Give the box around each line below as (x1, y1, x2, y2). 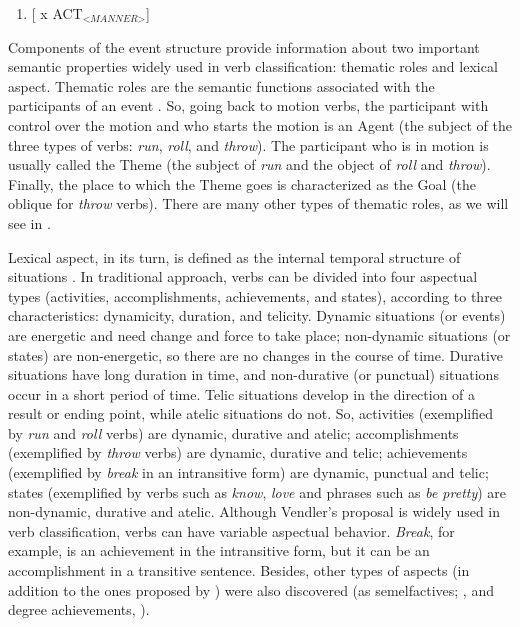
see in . (8, 212, 51, 233)
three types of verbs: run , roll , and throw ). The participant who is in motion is (8, 134, 489, 155)
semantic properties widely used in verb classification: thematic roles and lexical (8, 56, 498, 77)
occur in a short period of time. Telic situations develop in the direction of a (8, 383, 476, 404)
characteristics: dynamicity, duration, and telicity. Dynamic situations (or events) (8, 305, 506, 326)
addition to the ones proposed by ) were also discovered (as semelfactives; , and (8, 579, 494, 600)
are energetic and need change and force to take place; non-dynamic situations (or (8, 324, 511, 345)
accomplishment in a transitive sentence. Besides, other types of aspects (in (8, 560, 470, 581)
